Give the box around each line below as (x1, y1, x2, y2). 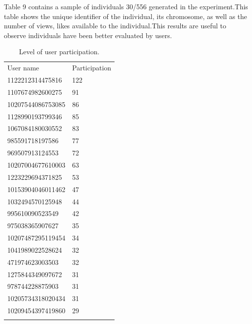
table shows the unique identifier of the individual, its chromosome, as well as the (4, 11, 247, 21)
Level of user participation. (19, 46, 99, 57)
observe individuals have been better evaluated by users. (4, 30, 172, 40)
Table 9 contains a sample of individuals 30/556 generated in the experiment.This (4, 1, 248, 11)
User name (7, 63, 39, 73)
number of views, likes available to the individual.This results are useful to (4, 21, 226, 31)
